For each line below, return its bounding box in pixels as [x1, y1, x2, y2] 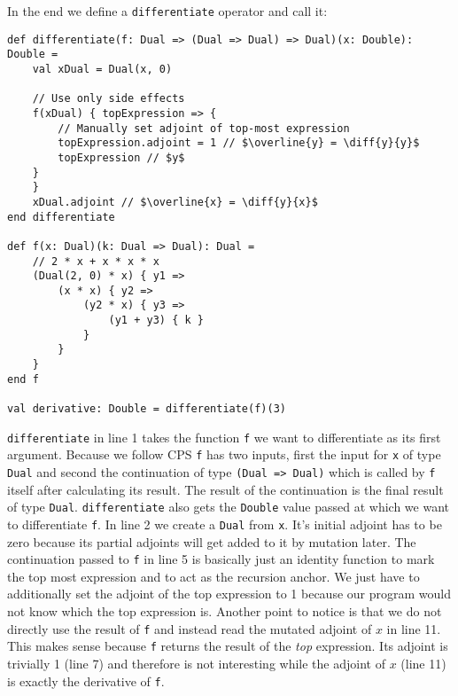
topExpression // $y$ [58, 151, 185, 164]
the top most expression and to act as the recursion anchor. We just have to [7, 567, 420, 585]
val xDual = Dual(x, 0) [32, 62, 173, 75]
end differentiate [7, 210, 115, 223]
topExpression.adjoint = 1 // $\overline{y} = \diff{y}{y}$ [58, 137, 420, 150]
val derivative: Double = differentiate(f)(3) [7, 403, 286, 416]
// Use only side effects [32, 92, 185, 106]
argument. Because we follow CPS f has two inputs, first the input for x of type [7, 445, 441, 464]
